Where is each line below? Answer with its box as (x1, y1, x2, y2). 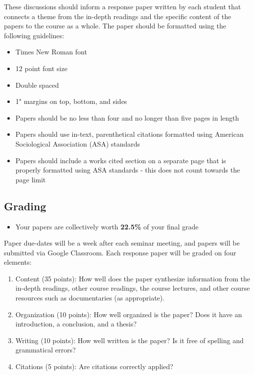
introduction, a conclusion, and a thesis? (15, 319, 137, 329)
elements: (4, 257, 32, 267)
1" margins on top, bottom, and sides (15, 96, 127, 106)
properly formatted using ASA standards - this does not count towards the (15, 165, 240, 175)
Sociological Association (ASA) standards (15, 138, 140, 149)
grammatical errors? (15, 345, 76, 355)
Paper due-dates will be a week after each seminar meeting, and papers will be (4, 238, 240, 248)
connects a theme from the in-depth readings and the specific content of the (4, 11, 231, 21)
